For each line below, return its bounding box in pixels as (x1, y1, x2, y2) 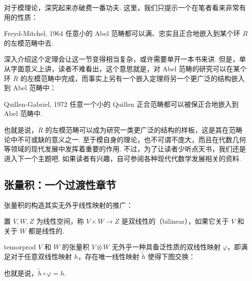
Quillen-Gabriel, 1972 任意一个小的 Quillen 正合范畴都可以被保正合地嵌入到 (4, 99, 239, 109)
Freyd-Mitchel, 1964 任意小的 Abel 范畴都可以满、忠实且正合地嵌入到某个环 (4, 28, 240, 38)
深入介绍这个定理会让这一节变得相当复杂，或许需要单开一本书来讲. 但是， (4, 54, 239, 64)
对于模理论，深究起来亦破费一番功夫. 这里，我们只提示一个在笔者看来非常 (4, 2, 239, 12)
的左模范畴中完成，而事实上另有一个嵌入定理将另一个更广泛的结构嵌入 (20, 73, 245, 83)
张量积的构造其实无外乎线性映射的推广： (4, 199, 133, 210)
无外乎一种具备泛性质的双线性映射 (112, 242, 221, 252)
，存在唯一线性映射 (78, 251, 139, 262)
